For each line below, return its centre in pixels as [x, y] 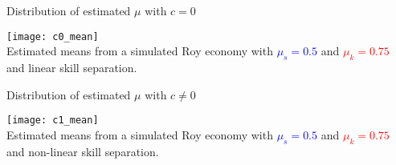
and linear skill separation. [72, 68]
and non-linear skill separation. [83, 151]
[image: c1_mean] [53, 121]
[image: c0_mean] [53, 36]
